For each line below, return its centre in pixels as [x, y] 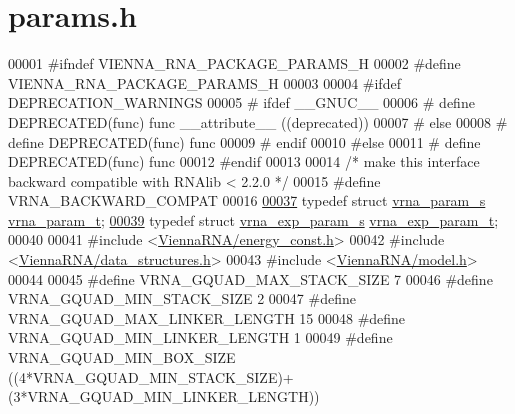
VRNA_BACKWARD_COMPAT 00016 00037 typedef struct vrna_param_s [247, 200]
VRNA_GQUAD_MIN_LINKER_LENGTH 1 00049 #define [200, 337]
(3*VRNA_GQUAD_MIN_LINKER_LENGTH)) [164, 396]
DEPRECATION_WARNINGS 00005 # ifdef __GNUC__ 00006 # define [241, 102]
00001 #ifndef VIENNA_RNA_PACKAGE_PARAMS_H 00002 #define [234, 63]
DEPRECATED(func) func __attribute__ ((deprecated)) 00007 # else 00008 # [258, 121]
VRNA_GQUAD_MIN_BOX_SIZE [122, 357]
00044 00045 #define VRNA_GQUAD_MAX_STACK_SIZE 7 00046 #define [250, 278]
